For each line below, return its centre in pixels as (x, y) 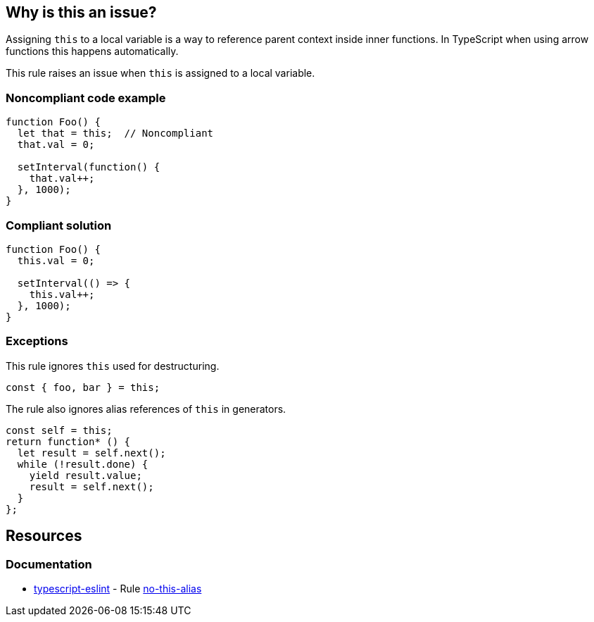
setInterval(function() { (89, 167)
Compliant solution (59, 225)
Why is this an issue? (81, 12)
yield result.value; (86, 475)
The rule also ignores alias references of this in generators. (146, 409)
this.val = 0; (56, 260)
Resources (44, 536)
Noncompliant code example (86, 98)
